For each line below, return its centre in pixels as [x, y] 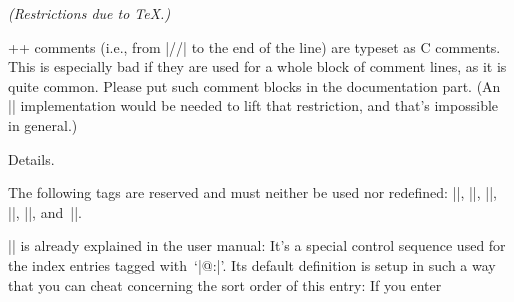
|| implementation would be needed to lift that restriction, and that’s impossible [253, 105]
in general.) [43, 124]
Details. [31, 158]
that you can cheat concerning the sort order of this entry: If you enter [225, 284]
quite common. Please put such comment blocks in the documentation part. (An [254, 85]
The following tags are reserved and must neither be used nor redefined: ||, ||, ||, [252, 192]
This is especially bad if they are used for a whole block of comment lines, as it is [257, 66]
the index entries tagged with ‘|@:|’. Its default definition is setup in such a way [252, 264]
